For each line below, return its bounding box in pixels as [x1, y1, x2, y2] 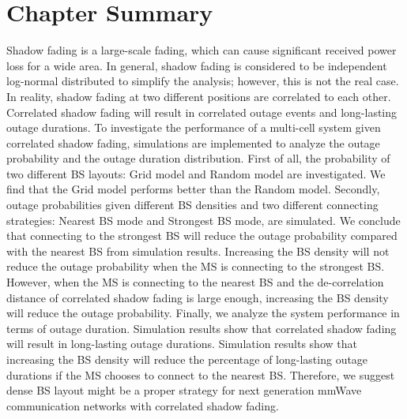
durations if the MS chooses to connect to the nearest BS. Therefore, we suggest [6, 366, 395, 383]
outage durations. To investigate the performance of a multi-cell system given [6, 119, 381, 136]
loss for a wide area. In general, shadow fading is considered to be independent [6, 57, 387, 73]
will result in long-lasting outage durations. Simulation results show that [6, 335, 357, 352]
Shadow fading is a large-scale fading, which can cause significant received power [6, 42, 397, 58]
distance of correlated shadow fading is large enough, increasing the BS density [6, 289, 389, 305]
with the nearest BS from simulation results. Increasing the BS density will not [6, 242, 390, 259]
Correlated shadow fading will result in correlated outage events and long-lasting [6, 103, 398, 120]
